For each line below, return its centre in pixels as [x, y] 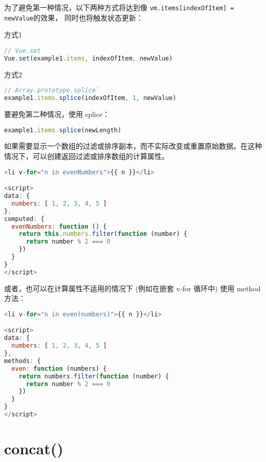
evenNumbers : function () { [59, 226]
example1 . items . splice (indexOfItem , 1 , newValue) [90, 98]
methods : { [23, 361]
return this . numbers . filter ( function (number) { [103, 234]
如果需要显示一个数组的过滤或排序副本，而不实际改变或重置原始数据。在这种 [133, 146]
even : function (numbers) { [59, 368]
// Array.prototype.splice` [52, 91]
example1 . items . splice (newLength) [63, 130]
